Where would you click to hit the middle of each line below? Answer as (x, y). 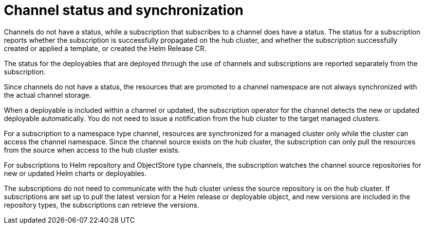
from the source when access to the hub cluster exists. (92, 150)
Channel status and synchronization (124, 10)
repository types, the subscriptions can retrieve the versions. (102, 205)
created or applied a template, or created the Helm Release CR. (105, 48)
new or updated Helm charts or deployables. (75, 173)
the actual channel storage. (48, 95)
